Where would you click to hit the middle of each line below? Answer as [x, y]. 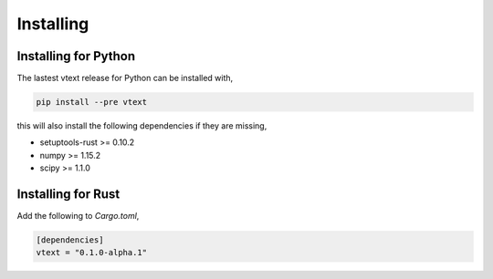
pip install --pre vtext [92, 102]
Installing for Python [76, 56]
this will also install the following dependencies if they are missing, [142, 126]
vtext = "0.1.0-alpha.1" [92, 253]
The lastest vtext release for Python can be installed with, [125, 78]
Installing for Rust [68, 195]
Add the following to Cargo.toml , [78, 216]
